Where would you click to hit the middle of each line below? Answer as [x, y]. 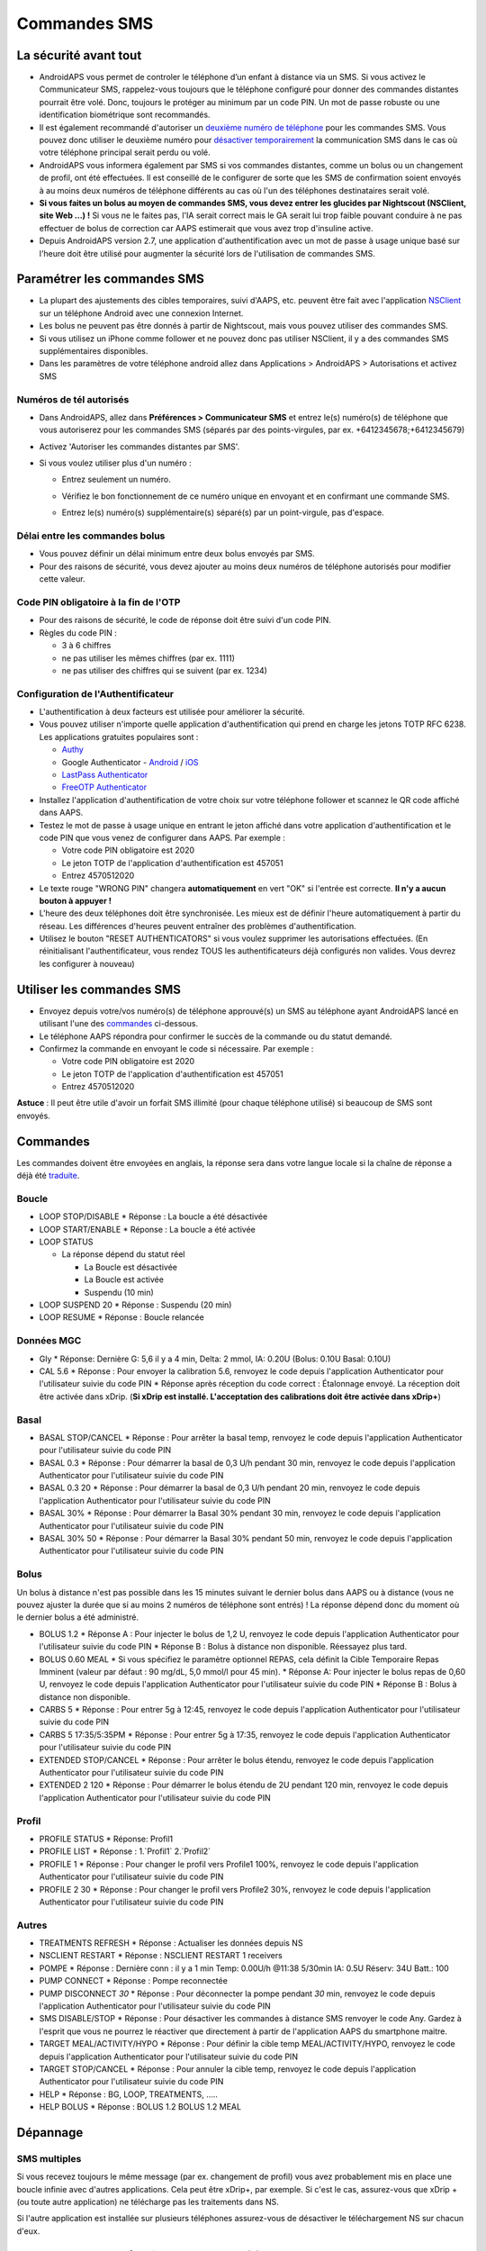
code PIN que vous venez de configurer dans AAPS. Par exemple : [162, 837]
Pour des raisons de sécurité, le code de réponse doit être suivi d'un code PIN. [185, 620]
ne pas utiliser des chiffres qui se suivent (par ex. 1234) [164, 670]
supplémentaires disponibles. [94, 351]
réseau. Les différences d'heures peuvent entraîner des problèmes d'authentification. [198, 926]
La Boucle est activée [124, 1279]
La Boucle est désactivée [130, 1267]
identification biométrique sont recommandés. [125, 115]
